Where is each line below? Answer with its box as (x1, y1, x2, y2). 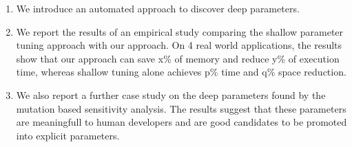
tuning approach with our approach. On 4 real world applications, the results (16, 38, 342, 52)
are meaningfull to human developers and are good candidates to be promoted (16, 115, 347, 129)
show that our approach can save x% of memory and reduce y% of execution (16, 51, 340, 65)
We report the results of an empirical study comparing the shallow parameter (16, 24, 344, 38)
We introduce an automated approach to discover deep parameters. (16, 1, 300, 15)
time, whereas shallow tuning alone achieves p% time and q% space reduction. (16, 65, 346, 79)
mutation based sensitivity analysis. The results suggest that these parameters (16, 101, 346, 115)
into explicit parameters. (16, 128, 120, 142)
